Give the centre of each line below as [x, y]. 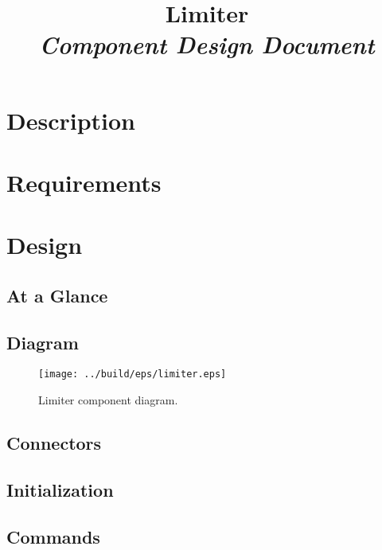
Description [71, 120]
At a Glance [57, 295]
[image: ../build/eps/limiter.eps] [133, 374]
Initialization [60, 489]
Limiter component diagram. [108, 400]
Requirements [84, 182]
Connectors [54, 443]
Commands [53, 536]
